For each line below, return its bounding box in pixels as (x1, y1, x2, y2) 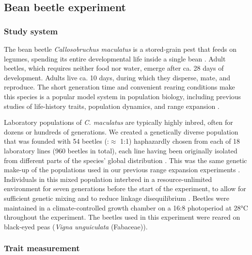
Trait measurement (4, 242, 80, 254)
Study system (4, 25, 58, 37)
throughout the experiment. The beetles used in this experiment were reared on (4, 212, 240, 222)
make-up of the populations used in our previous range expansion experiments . (4, 165, 240, 175)
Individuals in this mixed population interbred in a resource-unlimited (4, 174, 212, 184)
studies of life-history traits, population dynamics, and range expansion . (4, 101, 220, 111)
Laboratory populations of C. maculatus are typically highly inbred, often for (4, 117, 233, 127)
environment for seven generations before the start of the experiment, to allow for (4, 183, 246, 194)
